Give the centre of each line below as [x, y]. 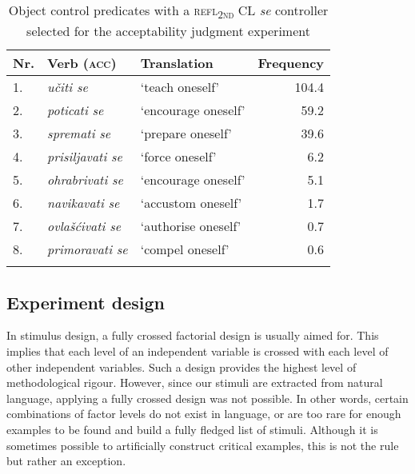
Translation [177, 63]
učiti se [68, 87]
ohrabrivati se [85, 180]
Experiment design [86, 302]
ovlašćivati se [84, 226]
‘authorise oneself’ [191, 226]
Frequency [291, 63]
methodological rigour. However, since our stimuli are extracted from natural [195, 382]
